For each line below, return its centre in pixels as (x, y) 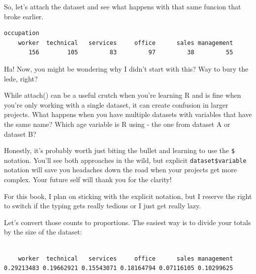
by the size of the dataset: (43, 232)
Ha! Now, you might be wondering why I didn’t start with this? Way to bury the (126, 68)
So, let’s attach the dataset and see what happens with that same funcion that (123, 6)
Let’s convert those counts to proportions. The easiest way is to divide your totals (128, 222)
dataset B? (20, 134)
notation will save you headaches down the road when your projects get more (120, 170)
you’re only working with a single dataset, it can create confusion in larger (116, 104)
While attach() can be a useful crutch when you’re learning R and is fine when (123, 95)
